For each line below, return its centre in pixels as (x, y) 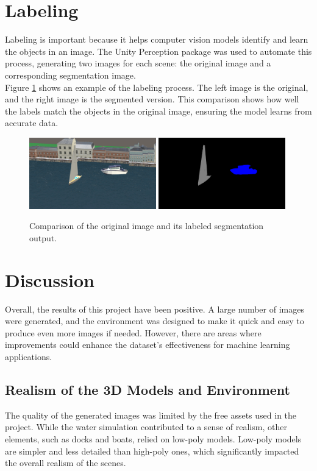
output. (43, 237)
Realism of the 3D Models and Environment (148, 389)
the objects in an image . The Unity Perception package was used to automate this (158, 51)
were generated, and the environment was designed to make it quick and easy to (155, 321)
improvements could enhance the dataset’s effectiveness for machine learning (148, 345)
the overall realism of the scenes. (66, 463)
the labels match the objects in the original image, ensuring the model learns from (158, 111)
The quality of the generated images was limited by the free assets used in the (151, 415)
